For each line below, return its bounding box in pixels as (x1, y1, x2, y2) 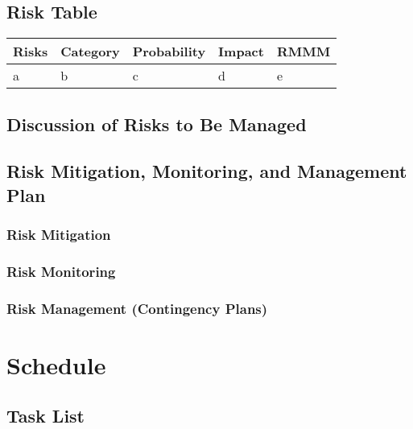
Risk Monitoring (6, 261, 116, 281)
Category (60, 42, 120, 61)
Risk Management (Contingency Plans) (6, 298, 268, 318)
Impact (218, 42, 264, 61)
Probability (132, 42, 206, 61)
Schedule (6, 348, 106, 381)
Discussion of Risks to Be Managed (6, 111, 307, 136)
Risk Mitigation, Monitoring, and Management (6, 159, 407, 184)
